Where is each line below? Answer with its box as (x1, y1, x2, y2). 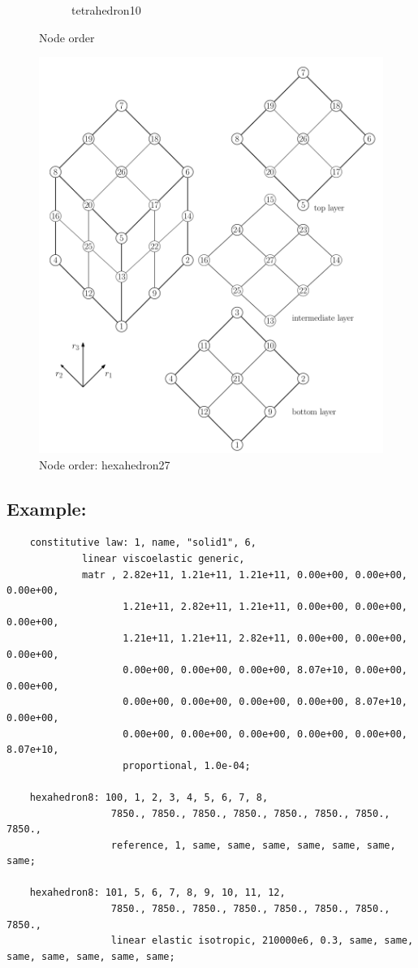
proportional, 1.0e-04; (123, 759, 251, 771)
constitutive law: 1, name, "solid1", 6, (29, 537, 256, 549)
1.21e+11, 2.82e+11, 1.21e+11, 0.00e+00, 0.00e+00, (123, 600, 407, 612)
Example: (6, 495, 87, 521)
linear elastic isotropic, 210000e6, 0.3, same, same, (110, 935, 414, 947)
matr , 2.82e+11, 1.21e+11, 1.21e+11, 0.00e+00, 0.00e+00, (82, 568, 407, 581)
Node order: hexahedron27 (39, 456, 170, 473)
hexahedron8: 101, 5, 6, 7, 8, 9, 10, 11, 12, (29, 887, 286, 899)
